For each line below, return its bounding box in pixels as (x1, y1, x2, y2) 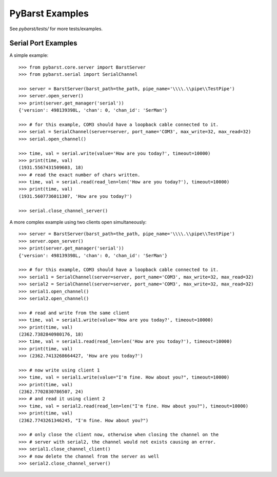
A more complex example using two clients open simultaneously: (9, 219, 147, 225)
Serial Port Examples (9, 39, 77, 48)
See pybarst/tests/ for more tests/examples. (9, 26, 103, 32)
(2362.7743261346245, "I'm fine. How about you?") (18, 418, 149, 423)
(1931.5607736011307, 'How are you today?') (18, 193, 133, 199)
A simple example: (9, 52, 49, 58)
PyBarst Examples (9, 8, 89, 19)
